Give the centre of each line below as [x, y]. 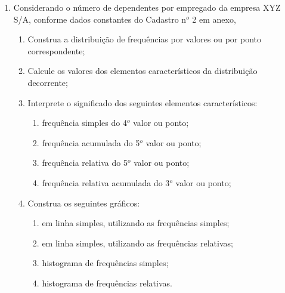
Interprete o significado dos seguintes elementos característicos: [142, 102]
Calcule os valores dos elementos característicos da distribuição [142, 71]
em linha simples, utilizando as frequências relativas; [137, 243]
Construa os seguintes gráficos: [84, 203]
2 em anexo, [214, 19]
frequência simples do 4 [84, 123]
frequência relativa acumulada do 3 [106, 182]
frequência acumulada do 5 [91, 142]
